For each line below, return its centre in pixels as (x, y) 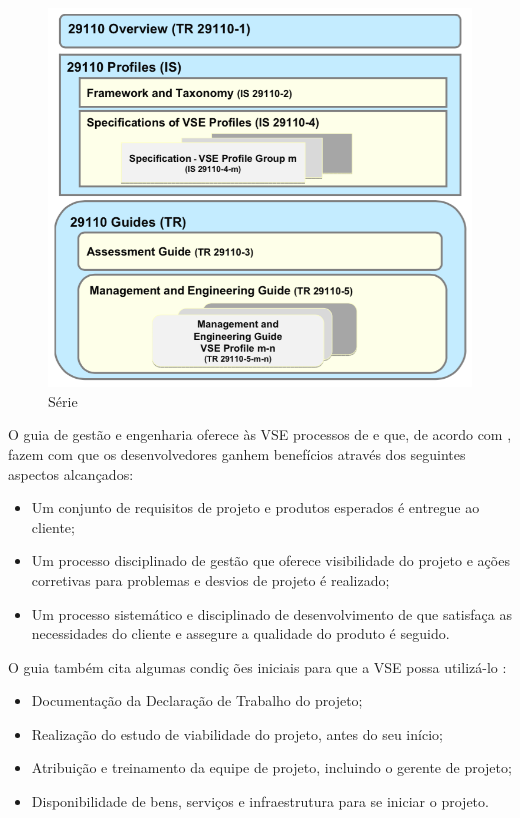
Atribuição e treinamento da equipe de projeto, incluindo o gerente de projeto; (271, 767)
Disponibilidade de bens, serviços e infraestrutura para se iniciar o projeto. (260, 801)
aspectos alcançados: (71, 473)
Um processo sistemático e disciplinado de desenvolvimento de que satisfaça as (271, 613)
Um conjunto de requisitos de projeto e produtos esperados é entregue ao (255, 507)
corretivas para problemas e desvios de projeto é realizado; (210, 579)
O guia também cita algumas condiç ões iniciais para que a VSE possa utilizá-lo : (257, 666)
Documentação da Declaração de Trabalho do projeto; (197, 700)
